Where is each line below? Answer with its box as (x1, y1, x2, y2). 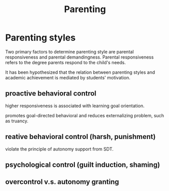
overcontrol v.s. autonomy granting (5, 178, 119, 186)
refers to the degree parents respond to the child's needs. (5, 59, 126, 65)
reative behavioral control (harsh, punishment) (5, 132, 156, 141)
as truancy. (5, 118, 29, 124)
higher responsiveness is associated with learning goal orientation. (5, 103, 145, 109)
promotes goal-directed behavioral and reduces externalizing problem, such (5, 112, 164, 118)
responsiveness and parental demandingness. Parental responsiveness (5, 54, 154, 60)
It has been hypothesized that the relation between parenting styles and (5, 69, 155, 75)
